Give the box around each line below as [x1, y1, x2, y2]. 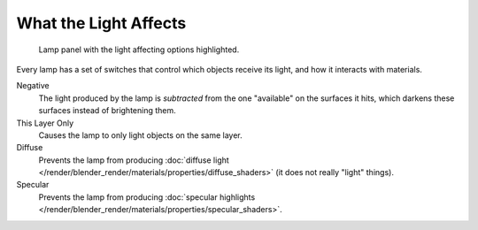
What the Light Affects [16, 13, 187, 33]
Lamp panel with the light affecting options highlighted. [38, 44, 240, 55]
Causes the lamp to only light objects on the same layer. [38, 129, 243, 141]
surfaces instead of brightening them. [38, 105, 176, 116]
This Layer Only [16, 118, 74, 128]
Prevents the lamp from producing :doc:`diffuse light [38, 155, 229, 165]
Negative [16, 80, 50, 91]
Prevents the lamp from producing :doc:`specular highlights [38, 191, 256, 203]
